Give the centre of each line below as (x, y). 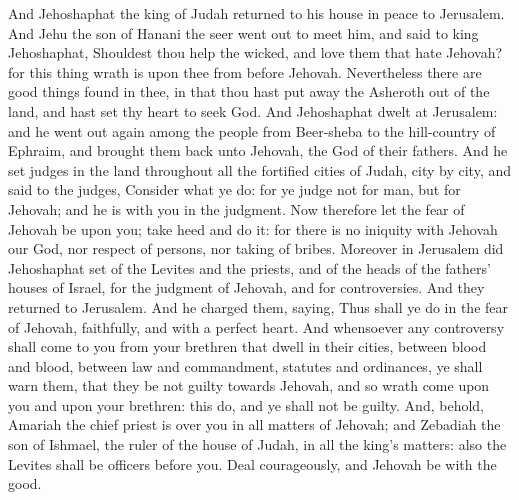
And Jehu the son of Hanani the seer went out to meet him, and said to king (243, 32)
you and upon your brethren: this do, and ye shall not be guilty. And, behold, (246, 404)
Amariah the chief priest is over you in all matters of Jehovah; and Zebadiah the (254, 424)
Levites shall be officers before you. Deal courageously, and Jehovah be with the (252, 463)
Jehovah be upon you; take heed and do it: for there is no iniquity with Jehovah (253, 228)
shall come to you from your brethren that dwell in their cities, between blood (247, 346)
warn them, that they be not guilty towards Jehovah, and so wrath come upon (249, 385)
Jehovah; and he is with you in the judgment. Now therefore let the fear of (236, 208)
